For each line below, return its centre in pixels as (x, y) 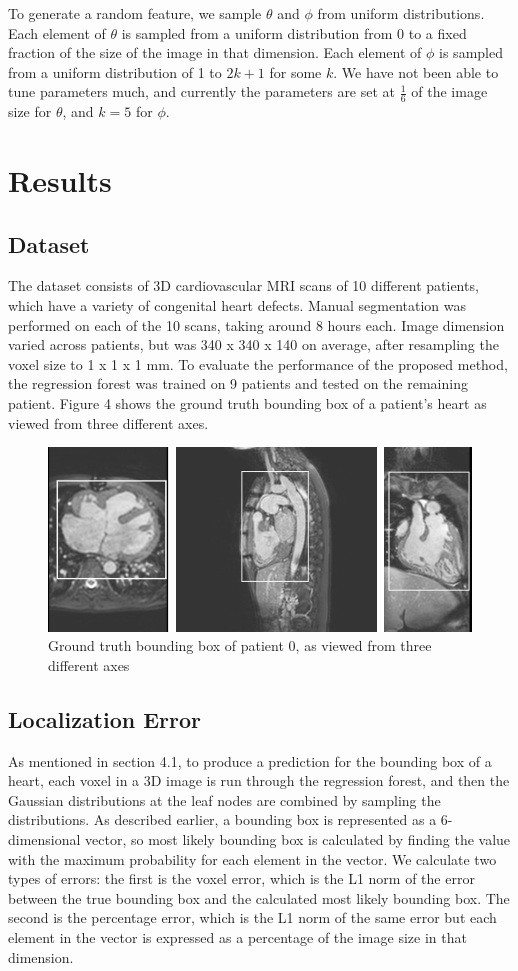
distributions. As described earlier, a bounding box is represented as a (222, 819)
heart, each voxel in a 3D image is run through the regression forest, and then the (259, 780)
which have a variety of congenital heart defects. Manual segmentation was (237, 304)
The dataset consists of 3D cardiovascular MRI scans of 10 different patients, (243, 285)
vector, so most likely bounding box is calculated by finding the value (298, 838)
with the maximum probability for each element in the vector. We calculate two (252, 858)
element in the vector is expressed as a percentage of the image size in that (237, 936)
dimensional (44, 838)
